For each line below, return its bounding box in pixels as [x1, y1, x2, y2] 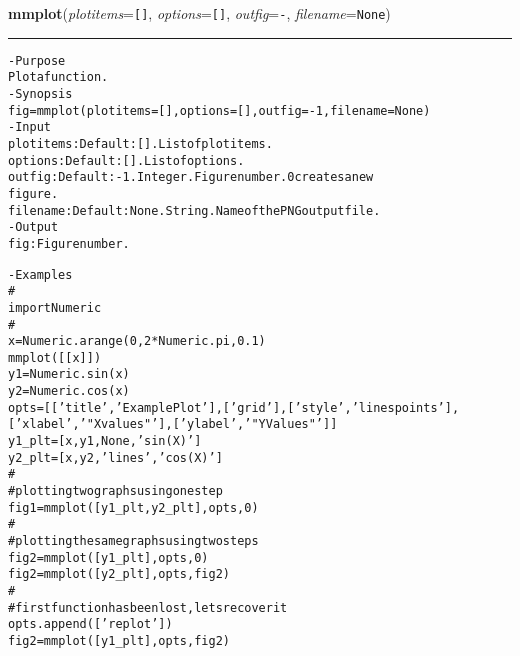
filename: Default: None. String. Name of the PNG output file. [8, 203, 381, 218]
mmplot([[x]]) [8, 350, 102, 365]
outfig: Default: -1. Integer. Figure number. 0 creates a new [8, 170, 374, 185]
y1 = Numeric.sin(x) [8, 367, 130, 382]
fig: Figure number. [8, 236, 130, 251]
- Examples [8, 267, 73, 282]
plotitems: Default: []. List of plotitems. [8, 136, 273, 151]
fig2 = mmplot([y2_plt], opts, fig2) [8, 567, 230, 582]
